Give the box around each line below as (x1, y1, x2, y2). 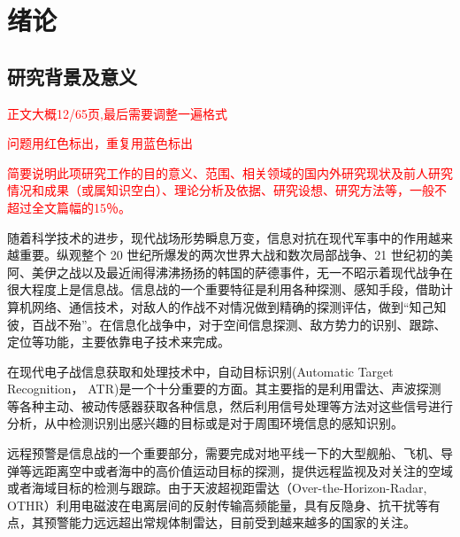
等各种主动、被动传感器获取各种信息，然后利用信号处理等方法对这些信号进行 (7, 396, 453, 415)
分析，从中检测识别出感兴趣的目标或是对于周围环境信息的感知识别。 (7, 414, 403, 432)
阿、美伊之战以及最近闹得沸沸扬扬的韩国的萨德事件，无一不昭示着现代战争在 (7, 262, 453, 281)
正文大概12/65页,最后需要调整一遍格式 (7, 104, 227, 122)
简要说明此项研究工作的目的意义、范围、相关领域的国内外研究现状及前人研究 (7, 163, 453, 182)
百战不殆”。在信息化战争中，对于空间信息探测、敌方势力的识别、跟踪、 (31, 315, 447, 333)
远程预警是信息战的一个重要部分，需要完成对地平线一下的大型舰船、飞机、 (7, 444, 441, 463)
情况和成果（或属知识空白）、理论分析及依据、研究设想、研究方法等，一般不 (7, 181, 447, 199)
